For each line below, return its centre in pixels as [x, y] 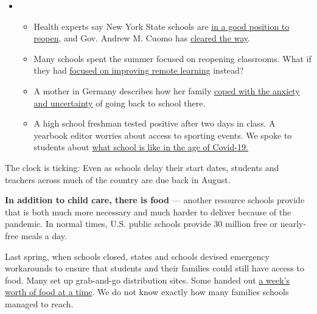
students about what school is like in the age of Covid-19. [141, 147]
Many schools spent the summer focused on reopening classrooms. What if [172, 58]
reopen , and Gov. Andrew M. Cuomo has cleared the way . [142, 38]
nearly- [293, 224]
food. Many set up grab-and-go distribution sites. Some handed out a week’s [147, 280]
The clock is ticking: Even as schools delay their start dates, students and [142, 167]
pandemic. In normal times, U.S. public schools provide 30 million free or [141, 224]
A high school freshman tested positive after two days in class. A [155, 123]
